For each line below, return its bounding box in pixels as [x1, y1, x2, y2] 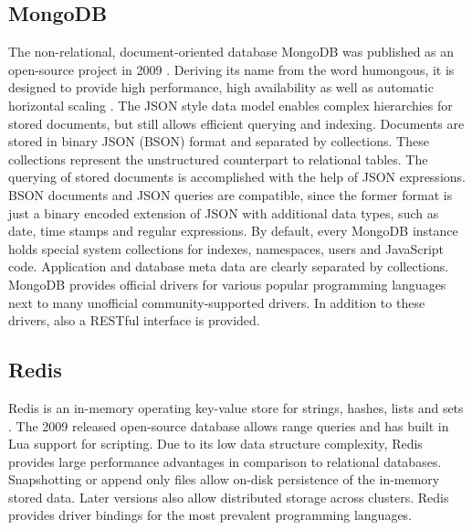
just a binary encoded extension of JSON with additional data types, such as [8, 203, 439, 222]
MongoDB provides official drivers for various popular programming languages [8, 274, 446, 293]
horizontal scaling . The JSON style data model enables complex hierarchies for [8, 95, 453, 114]
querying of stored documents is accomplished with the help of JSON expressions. [8, 167, 466, 186]
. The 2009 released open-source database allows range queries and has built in [8, 416, 449, 435]
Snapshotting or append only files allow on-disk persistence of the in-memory [8, 470, 440, 489]
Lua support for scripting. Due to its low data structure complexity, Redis [8, 434, 423, 453]
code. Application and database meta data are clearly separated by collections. [8, 257, 449, 276]
